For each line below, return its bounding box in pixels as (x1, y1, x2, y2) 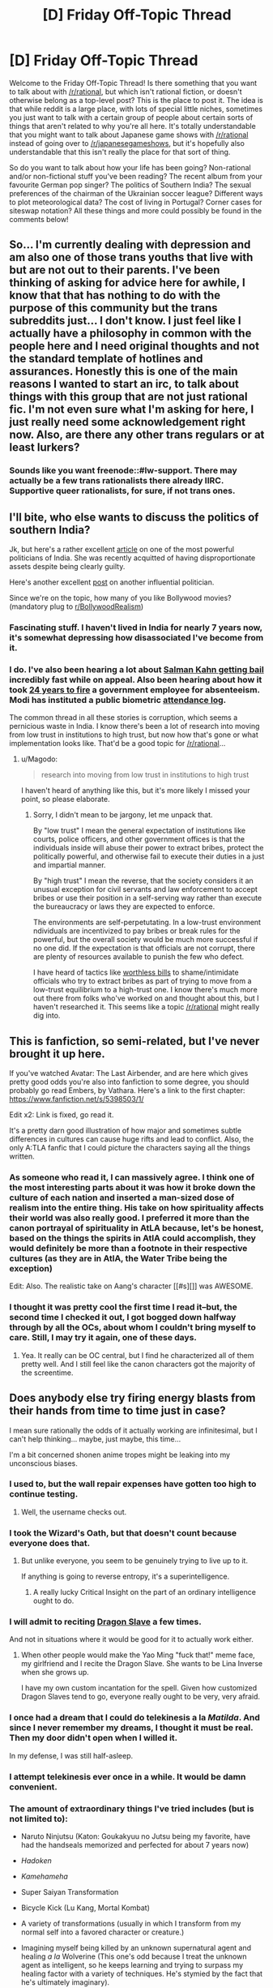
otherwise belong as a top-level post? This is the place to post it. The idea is (9, 95, 264, 105)
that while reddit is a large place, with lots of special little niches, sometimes (9, 104, 262, 114)
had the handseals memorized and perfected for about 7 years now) (20, 1840, 250, 1849)
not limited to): (9, 1813, 68, 1824)
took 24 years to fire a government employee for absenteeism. (9, 683, 260, 695)
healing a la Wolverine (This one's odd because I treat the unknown (20, 1952, 247, 1961)
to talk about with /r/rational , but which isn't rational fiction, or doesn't (9, 87, 242, 96)
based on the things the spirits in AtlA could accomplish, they (9, 1232, 256, 1244)
